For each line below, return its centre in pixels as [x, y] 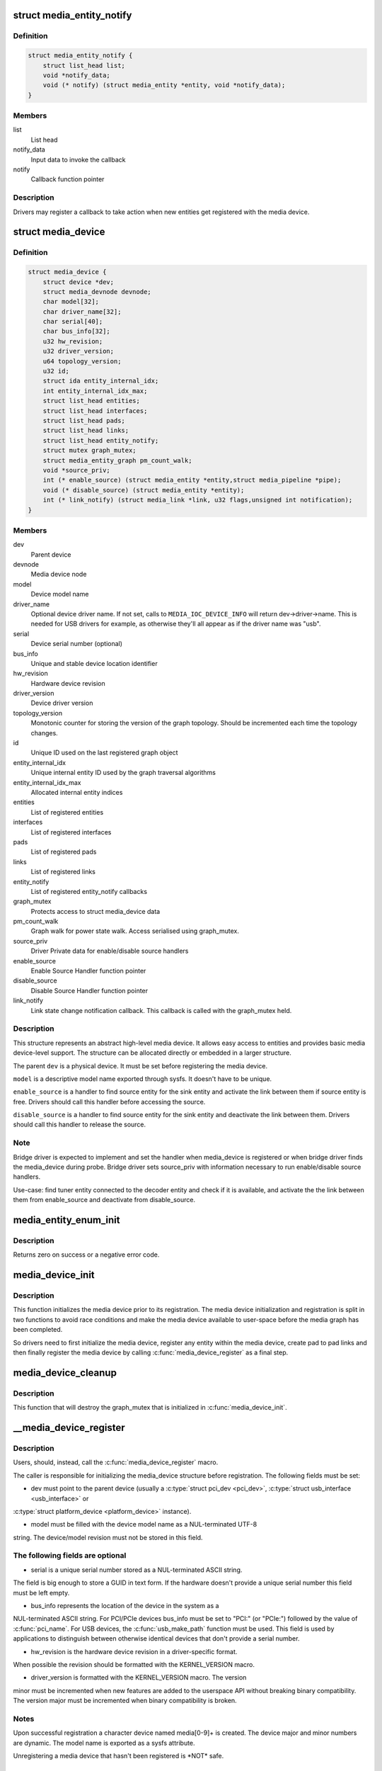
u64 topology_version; [82, 361]
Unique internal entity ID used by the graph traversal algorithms [123, 773]
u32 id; [56, 371]
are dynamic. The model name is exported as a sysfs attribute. [104, 1743]
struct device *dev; [79, 282]
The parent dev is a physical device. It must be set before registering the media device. [140, 1065]
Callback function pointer [68, 179]
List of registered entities [67, 812]
